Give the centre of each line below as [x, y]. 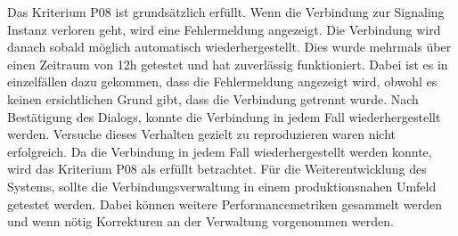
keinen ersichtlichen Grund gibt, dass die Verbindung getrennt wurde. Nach [213, 98]
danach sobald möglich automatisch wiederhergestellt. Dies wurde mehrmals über [229, 47]
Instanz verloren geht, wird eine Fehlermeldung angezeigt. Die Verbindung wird [224, 29]
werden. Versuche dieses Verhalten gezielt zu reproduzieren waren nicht [202, 134]
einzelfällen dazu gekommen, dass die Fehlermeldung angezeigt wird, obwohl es [222, 81]
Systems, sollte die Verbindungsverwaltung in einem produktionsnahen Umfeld [222, 186]
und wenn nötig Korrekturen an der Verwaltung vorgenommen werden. [200, 221]
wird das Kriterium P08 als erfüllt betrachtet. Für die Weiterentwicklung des [217, 169]
